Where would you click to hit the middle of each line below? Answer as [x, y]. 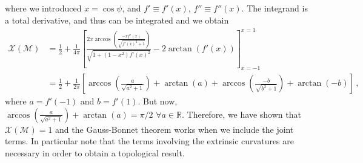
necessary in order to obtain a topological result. [95, 152]
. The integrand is [275, 8]
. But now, [158, 101]
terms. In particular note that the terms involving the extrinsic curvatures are [150, 141]
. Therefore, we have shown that [241, 114]
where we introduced [43, 8]
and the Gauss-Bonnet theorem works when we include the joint [175, 129]
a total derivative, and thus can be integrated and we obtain [117, 20]
